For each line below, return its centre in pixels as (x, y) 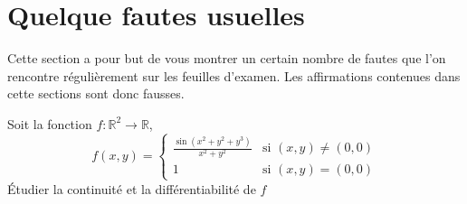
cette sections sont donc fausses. (96, 93)
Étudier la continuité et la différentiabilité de (132, 188)
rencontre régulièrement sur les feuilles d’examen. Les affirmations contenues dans (234, 75)
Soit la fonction (50, 123)
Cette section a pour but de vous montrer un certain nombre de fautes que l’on (227, 58)
